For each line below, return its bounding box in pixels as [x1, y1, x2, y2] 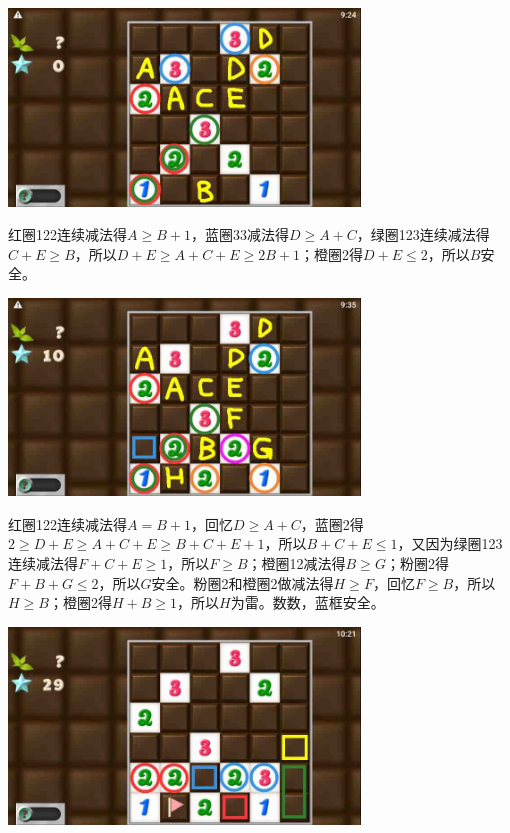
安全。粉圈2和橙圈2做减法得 [151, 572, 334, 593]
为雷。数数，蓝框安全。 [230, 592, 385, 613]
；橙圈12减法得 [247, 553, 346, 574]
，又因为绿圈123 [397, 533, 503, 554]
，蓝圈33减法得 [190, 224, 289, 245]
